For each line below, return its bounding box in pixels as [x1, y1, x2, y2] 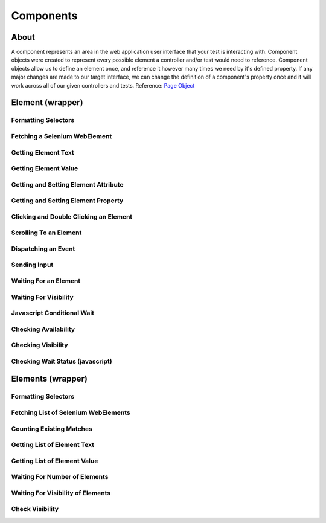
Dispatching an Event [11, 245, 75, 253]
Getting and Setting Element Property [11, 196, 124, 205]
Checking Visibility [11, 341, 69, 350]
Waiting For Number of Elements [11, 473, 109, 481]
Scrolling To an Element [11, 228, 82, 237]
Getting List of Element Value [11, 457, 98, 465]
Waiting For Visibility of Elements [11, 489, 111, 497]
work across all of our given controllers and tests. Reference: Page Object [11, 82, 195, 89]
